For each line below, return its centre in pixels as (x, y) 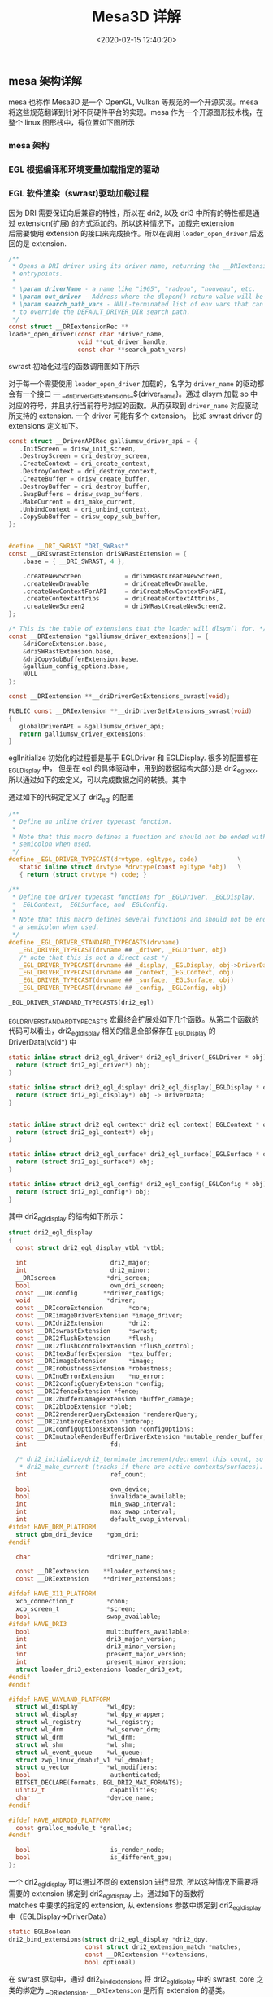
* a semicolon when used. (56, 927)
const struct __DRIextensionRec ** (69, 327)
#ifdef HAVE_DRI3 (38, 1624)
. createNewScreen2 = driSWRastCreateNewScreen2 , (125, 607)
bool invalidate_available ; (101, 1497)
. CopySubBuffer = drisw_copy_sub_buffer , (90, 517)
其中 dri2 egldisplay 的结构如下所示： (67, 1217)
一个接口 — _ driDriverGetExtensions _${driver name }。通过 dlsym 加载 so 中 (140, 394)
